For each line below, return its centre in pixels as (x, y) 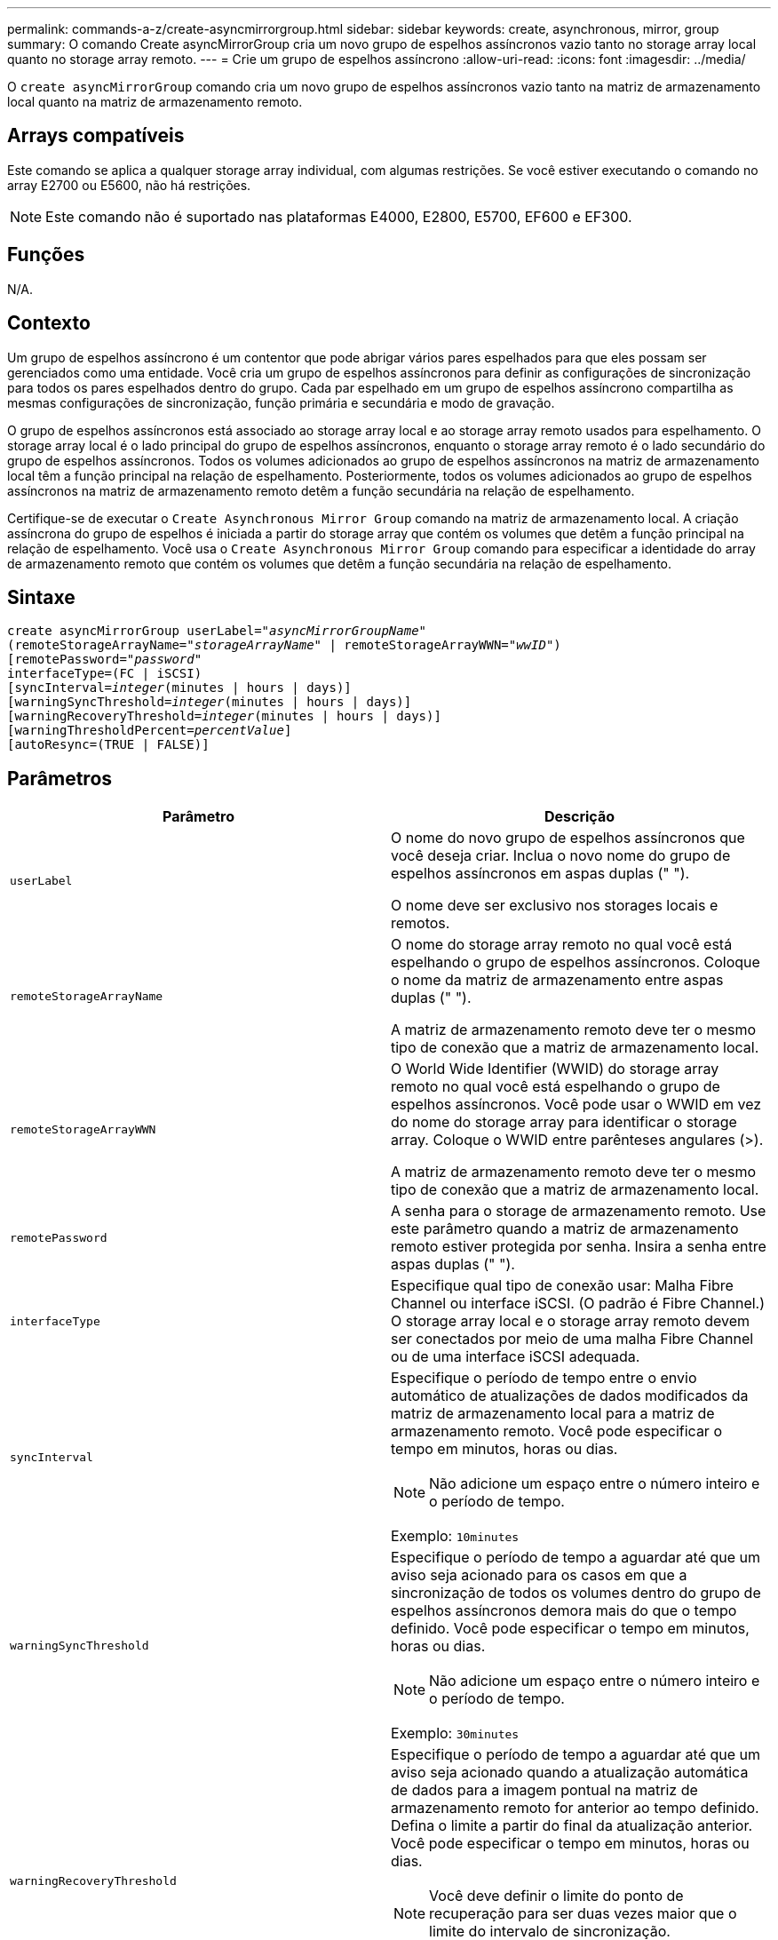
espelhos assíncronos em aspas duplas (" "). (540, 874)
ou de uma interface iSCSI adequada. (516, 1357)
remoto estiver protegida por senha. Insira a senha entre (579, 1247)
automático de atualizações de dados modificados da (570, 1396)
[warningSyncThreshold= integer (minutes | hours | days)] (210, 702)
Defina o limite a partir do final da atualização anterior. (572, 1826)
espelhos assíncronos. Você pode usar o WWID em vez (576, 1105)
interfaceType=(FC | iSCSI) (105, 674)
